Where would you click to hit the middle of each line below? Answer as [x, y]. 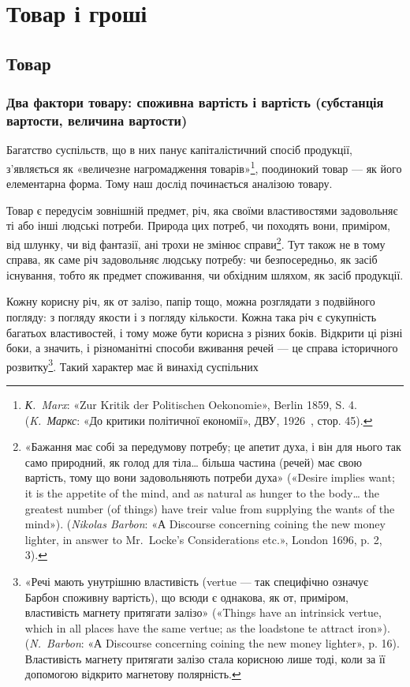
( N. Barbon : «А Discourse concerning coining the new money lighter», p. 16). [212, 643]
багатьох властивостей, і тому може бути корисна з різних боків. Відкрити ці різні [205, 332]
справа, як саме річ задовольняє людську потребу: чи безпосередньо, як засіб [192, 259]
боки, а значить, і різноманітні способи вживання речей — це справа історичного [202, 348]
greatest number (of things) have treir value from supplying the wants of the [210, 508]
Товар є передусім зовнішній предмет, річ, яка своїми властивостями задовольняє [202, 210]
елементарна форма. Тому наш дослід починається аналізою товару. [170, 184]
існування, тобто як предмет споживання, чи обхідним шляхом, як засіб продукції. [205, 274]
